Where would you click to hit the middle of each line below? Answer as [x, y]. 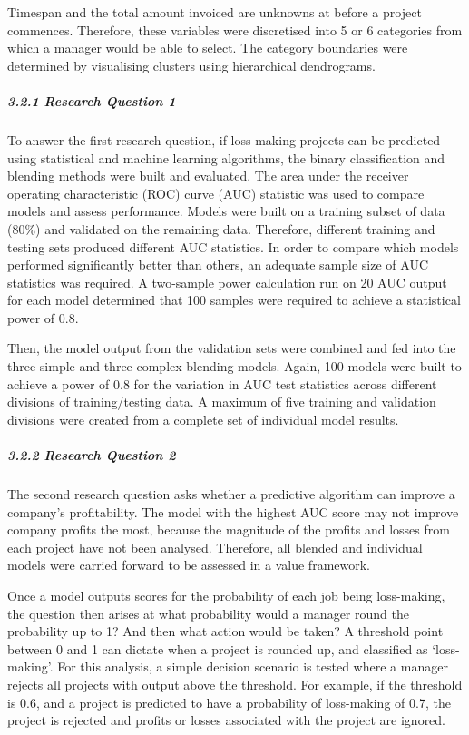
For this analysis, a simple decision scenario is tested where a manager [253, 666]
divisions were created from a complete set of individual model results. [203, 419]
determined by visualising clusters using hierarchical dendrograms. [191, 65]
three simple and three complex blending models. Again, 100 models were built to [234, 366]
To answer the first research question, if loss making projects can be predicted [224, 139]
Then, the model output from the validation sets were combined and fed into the [232, 348]
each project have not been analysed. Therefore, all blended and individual [215, 547]
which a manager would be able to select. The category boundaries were [208, 48]
